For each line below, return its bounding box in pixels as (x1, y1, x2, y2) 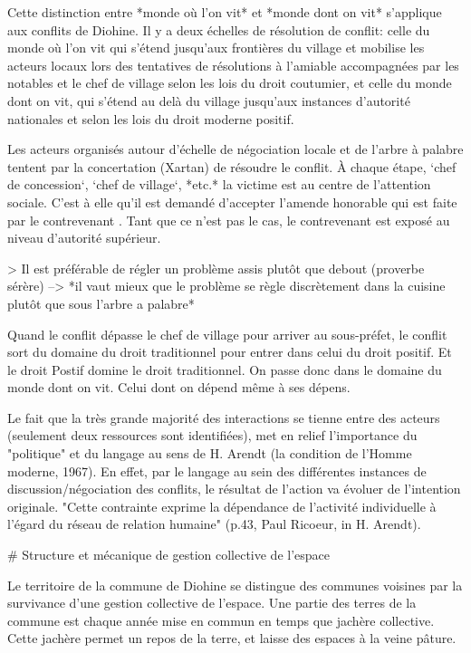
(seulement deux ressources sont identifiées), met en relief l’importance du (7, 426, 418, 445)
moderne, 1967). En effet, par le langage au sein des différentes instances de (7, 461, 427, 480)
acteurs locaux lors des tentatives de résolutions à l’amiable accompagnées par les (7, 55, 459, 74)
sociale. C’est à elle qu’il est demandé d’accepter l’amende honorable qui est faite (7, 192, 457, 211)
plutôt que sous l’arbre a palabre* (7, 293, 195, 312)
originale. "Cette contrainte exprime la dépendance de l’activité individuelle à (7, 496, 437, 515)
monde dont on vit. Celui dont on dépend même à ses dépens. (7, 378, 351, 397)
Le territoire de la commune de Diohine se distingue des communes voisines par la (7, 575, 463, 594)
